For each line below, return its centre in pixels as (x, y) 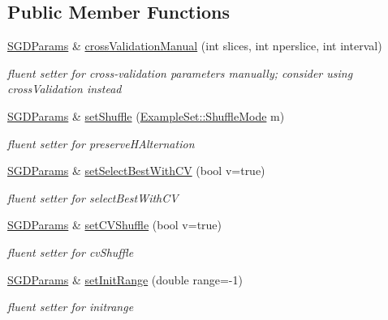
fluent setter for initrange (71, 307)
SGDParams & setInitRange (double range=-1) (125, 279)
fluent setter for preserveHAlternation (101, 143)
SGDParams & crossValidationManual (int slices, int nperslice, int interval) (195, 46)
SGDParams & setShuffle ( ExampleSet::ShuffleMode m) (146, 115)
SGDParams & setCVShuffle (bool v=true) (115, 225)
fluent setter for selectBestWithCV (93, 197)
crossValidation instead (65, 89)
